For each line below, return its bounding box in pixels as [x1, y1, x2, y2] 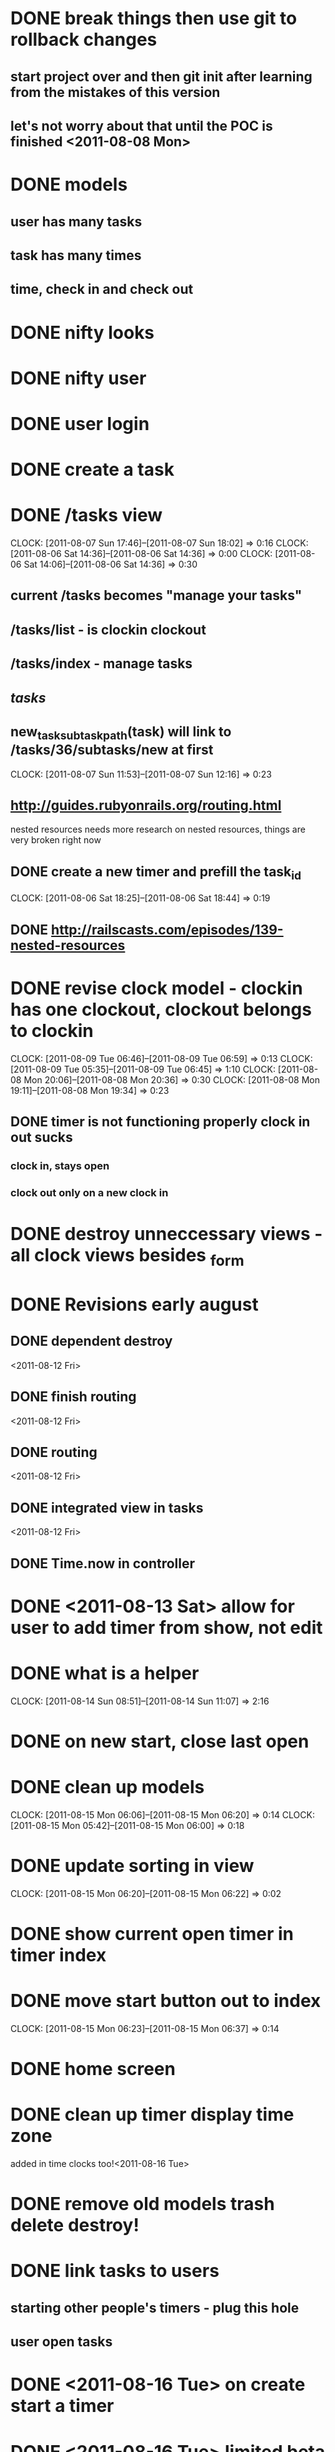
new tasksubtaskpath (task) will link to [10, 723, 232, 743]
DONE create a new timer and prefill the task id [10, 863, 302, 882]
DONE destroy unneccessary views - [10, 1223, 323, 1246]
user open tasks [10, 2333, 113, 2351]
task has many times [10, 247, 142, 264]
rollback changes [10, 28, 158, 51]
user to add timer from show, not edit [10, 1616, 323, 1639]
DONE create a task [10, 458, 175, 481]
